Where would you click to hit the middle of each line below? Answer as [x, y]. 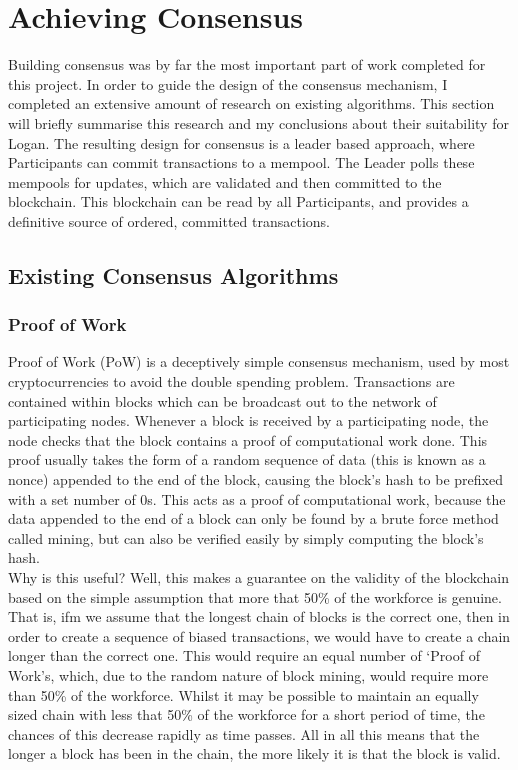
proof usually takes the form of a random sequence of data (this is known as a [247, 459]
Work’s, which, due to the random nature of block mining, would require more [248, 674]
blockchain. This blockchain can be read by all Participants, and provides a [238, 201]
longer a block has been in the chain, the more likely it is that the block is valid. [254, 753]
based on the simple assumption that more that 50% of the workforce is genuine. [255, 596]
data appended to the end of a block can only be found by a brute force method [253, 518]
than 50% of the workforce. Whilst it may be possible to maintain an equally [243, 694]
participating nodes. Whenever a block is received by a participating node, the [248, 420]
